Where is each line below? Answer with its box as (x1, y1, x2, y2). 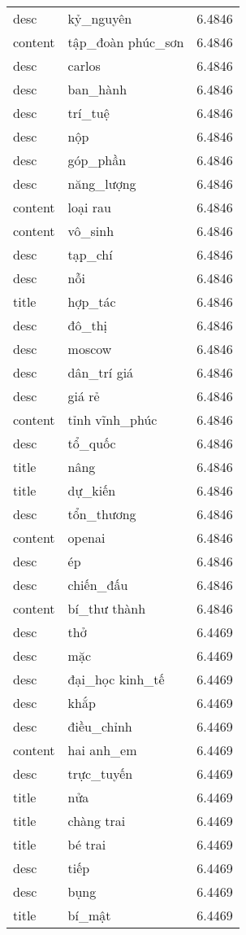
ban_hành (67, 80, 127, 98)
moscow (67, 339, 112, 358)
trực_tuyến (67, 764, 133, 783)
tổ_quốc (67, 434, 116, 452)
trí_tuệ (67, 103, 110, 122)
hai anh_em (67, 741, 137, 759)
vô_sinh (67, 221, 114, 240)
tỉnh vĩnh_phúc (67, 410, 158, 429)
